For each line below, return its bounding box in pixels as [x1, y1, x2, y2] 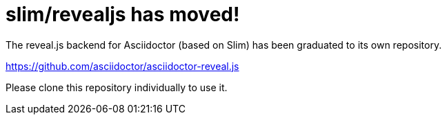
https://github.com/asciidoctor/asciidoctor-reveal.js [6, 60, 239, 72]
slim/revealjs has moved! [6, 3, 240, 26]
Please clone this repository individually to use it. [6, 81, 228, 93]
